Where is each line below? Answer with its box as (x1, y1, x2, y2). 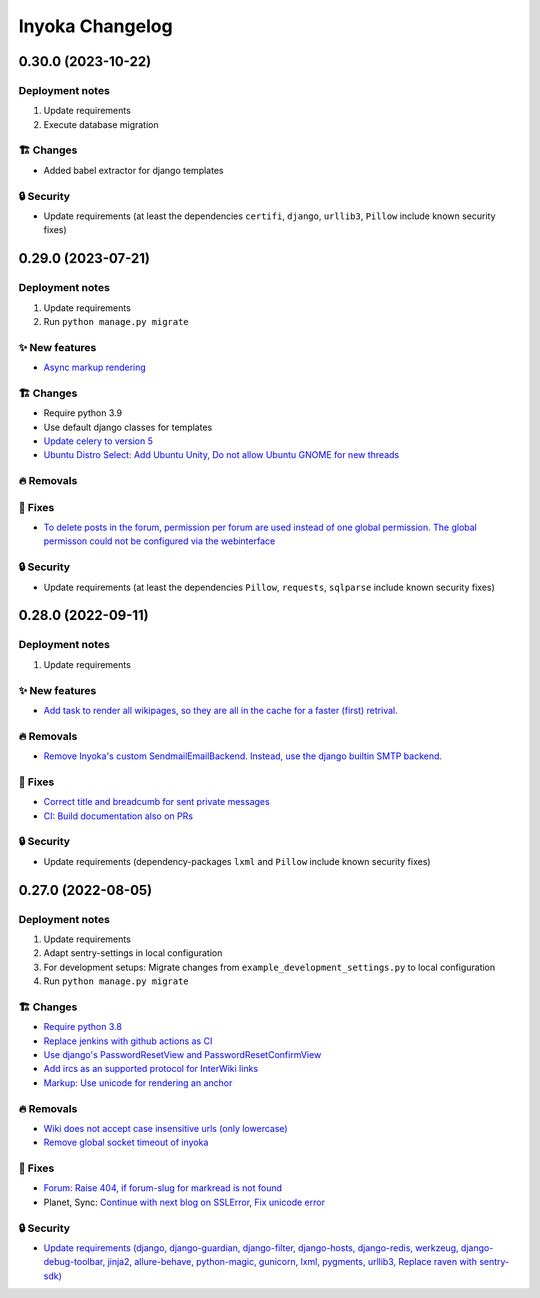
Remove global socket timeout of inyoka (43, 1136, 209, 1149)
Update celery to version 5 (43, 435, 154, 447)
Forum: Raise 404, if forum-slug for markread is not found (43, 1182, 283, 1194)
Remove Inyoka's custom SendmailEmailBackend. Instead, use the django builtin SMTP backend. (43, 750, 443, 762)
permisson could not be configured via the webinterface (43, 535, 276, 547)
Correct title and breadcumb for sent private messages (43, 796, 270, 808)
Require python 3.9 (43, 407, 123, 419)
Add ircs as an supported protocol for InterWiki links (43, 1063, 259, 1075)
